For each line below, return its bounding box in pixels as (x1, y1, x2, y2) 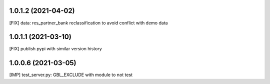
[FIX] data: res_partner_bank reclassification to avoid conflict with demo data (9, 20, 168, 26)
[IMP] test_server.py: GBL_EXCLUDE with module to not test (9, 72, 132, 78)
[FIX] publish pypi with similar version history (9, 46, 102, 52)
